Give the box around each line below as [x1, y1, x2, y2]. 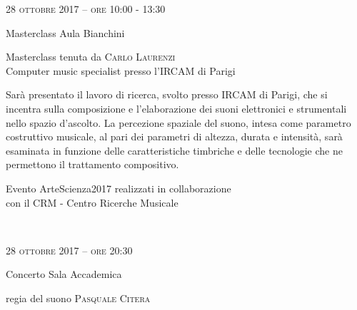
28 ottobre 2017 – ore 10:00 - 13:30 [6, 1, 166, 16]
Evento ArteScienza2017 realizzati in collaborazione [6, 180, 231, 195]
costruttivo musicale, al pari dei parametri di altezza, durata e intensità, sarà [6, 129, 343, 144]
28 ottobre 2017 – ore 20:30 [6, 242, 133, 257]
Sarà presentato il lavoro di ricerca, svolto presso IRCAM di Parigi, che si [6, 87, 328, 102]
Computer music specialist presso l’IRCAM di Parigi [6, 63, 236, 78]
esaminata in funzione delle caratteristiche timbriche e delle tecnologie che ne [6, 143, 343, 157]
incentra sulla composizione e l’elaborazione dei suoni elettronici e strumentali [6, 100, 347, 115]
